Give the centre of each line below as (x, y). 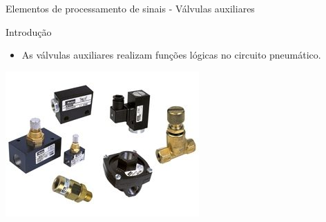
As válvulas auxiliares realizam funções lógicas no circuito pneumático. (171, 55)
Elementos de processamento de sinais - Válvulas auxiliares (130, 8)
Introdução (29, 31)
